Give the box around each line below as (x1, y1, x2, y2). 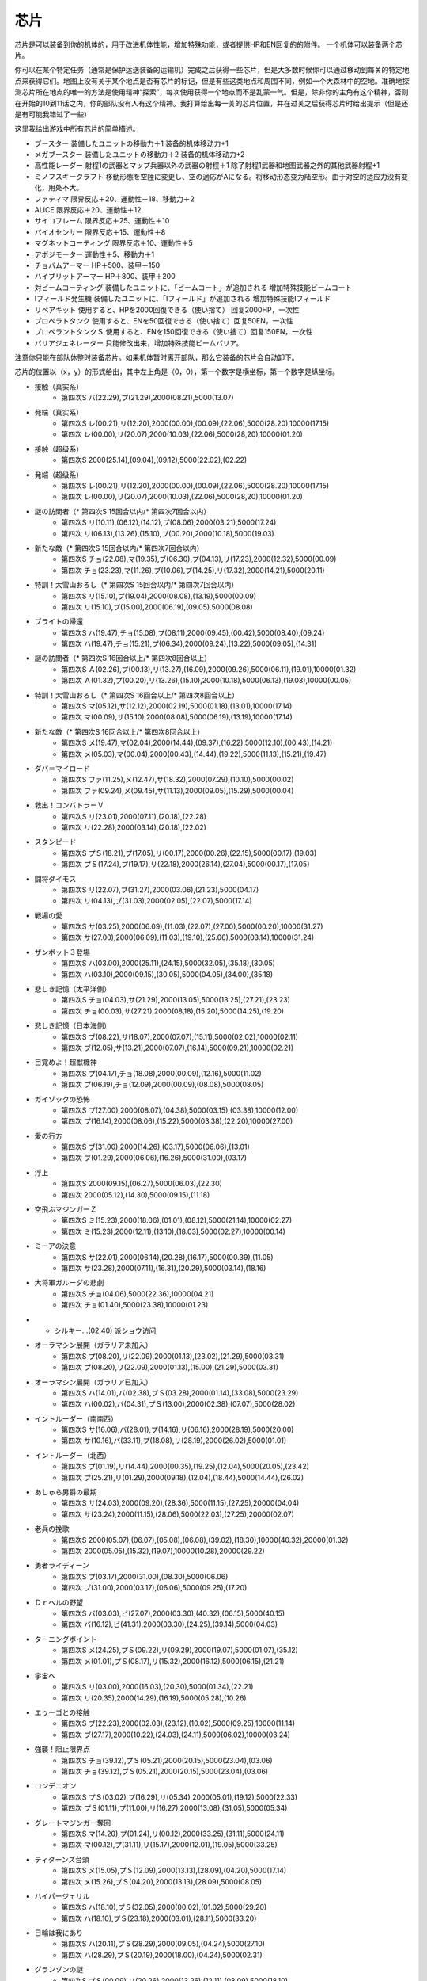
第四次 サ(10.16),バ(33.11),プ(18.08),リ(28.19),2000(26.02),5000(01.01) (61, 1436, 287, 1445)
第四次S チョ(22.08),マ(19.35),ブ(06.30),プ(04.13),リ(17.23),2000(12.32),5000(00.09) (61, 555, 337, 564)
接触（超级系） (34, 444, 83, 453)
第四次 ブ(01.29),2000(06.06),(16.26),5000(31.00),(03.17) (61, 1153, 248, 1162)
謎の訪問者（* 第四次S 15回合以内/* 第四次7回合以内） (34, 506, 211, 516)
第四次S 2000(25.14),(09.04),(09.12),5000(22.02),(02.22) (61, 456, 248, 465)
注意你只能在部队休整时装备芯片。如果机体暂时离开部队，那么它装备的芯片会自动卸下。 (14, 353, 299, 362)
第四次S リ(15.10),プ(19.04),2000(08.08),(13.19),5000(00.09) (61, 591, 257, 601)
